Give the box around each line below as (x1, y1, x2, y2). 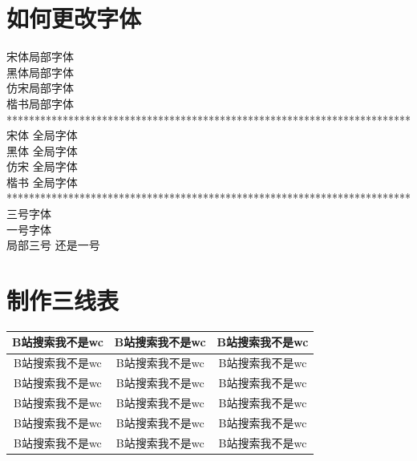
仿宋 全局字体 (6, 158, 78, 175)
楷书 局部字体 (6, 95, 74, 111)
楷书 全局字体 (6, 173, 78, 190)
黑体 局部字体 (6, 63, 74, 80)
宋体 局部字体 (6, 48, 74, 65)
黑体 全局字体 (6, 142, 78, 159)
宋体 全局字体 (6, 127, 78, 144)
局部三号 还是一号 (6, 237, 100, 253)
